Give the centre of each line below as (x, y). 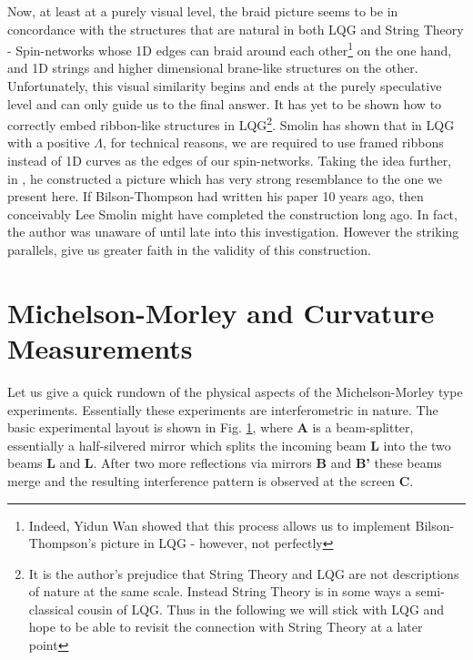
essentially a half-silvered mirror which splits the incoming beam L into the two (229, 445)
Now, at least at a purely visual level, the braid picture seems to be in (203, 11)
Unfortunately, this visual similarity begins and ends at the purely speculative (225, 86)
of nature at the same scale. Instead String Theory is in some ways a (220, 591)
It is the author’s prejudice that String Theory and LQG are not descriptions (244, 573)
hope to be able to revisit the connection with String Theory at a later (226, 627)
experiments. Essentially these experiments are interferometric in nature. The (223, 409)
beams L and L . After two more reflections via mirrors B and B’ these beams (225, 463)
